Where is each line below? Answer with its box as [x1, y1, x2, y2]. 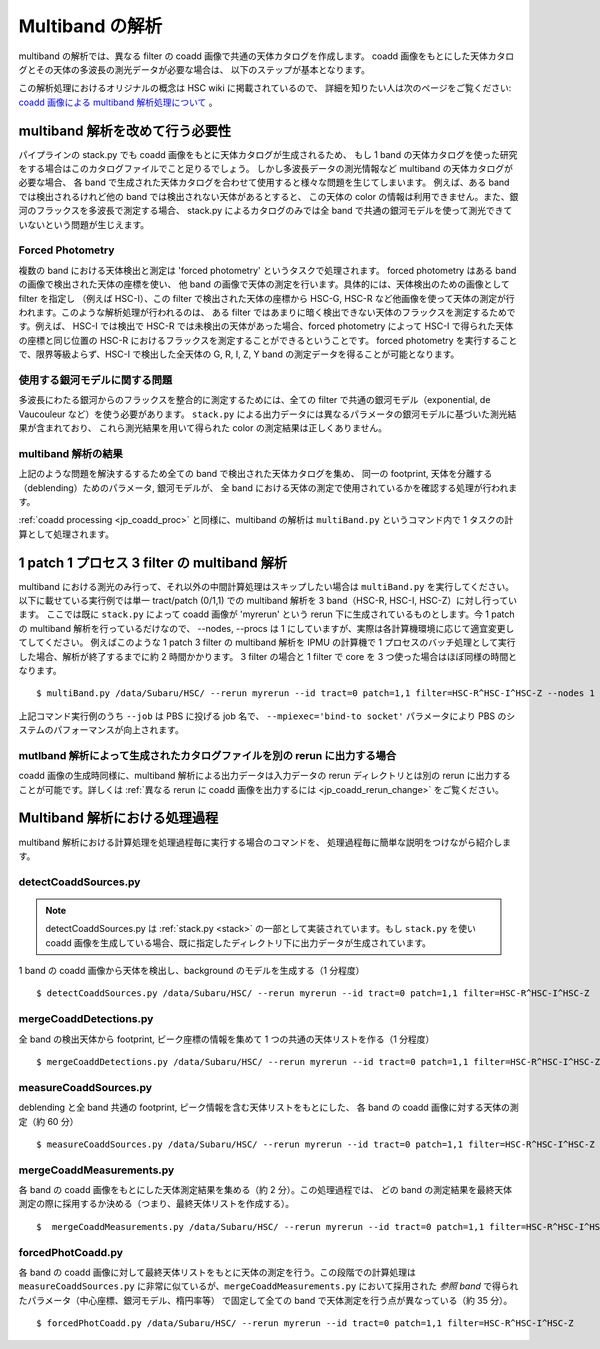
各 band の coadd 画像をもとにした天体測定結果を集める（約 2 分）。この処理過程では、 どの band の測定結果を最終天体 [18, 1184, 513, 1196]
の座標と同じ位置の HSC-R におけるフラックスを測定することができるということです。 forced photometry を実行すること [18, 334, 518, 346]
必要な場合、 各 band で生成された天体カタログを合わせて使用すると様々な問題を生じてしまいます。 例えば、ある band [18, 176, 510, 189]
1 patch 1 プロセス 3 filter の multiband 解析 [18, 554, 288, 571]
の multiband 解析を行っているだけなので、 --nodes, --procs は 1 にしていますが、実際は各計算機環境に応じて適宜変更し [18, 622, 515, 634]
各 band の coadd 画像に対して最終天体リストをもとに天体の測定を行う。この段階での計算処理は [18, 1266, 417, 1278]
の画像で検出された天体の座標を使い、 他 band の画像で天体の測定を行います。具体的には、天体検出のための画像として [18, 278, 510, 290]
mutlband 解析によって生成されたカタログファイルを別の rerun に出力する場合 [18, 748, 397, 762]
